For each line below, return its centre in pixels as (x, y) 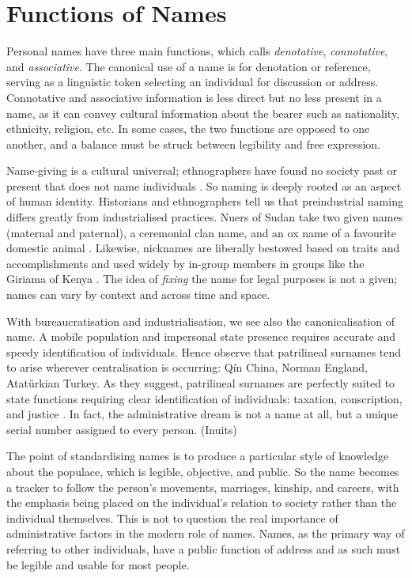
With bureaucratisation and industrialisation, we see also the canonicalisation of (201, 321)
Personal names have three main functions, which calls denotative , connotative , (197, 51)
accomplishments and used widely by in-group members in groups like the (185, 263)
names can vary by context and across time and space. (138, 295)
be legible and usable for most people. (98, 564)
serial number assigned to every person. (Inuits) (122, 429)
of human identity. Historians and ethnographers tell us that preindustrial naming (205, 201)
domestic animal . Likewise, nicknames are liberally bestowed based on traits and (203, 248)
